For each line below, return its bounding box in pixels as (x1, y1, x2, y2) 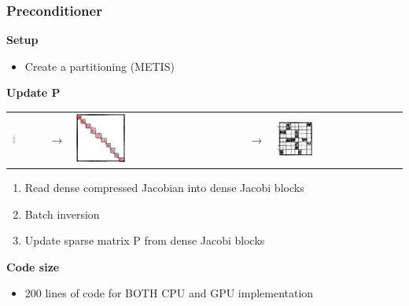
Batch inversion (24, 205, 100, 222)
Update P (6, 84, 61, 101)
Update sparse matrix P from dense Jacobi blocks (24, 232, 265, 249)
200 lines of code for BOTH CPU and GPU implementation (24, 285, 314, 301)
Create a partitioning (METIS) (24, 57, 175, 74)
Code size (6, 258, 60, 275)
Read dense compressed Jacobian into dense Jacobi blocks (24, 179, 304, 196)
